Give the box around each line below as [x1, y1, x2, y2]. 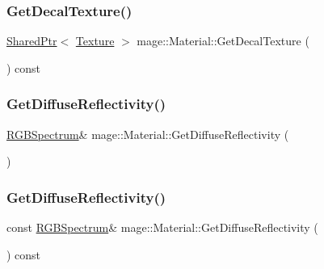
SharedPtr [6, 32, 57, 49]
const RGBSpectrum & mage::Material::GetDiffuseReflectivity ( [6, 219, 318, 236]
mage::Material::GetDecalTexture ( [137, 32, 309, 49]
